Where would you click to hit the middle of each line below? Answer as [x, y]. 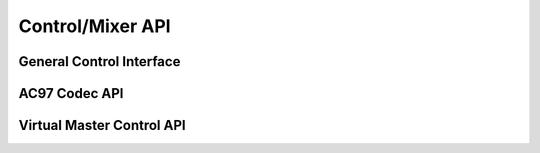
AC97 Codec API [71, 93]
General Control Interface [99, 61]
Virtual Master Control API [102, 125]
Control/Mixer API [94, 26]
